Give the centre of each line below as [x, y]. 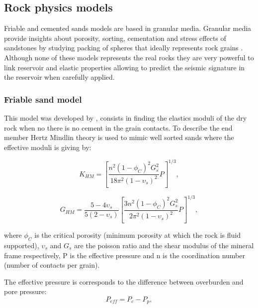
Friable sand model [43, 99]
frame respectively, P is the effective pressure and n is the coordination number [125, 255]
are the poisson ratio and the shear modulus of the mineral [164, 245]
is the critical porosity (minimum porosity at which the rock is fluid [137, 235]
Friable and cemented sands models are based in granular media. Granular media [128, 28]
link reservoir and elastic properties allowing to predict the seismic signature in [125, 67]
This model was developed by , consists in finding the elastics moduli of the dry [126, 117]
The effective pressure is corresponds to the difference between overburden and [124, 281]
